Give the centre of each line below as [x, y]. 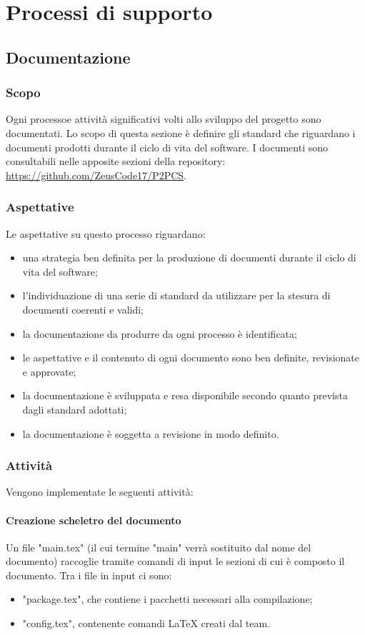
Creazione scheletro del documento [94, 520]
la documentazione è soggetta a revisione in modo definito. [151, 433]
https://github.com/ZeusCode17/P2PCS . [96, 175]
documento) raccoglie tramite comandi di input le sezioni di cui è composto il [175, 561]
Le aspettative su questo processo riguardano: [106, 233]
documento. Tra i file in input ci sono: [89, 575]
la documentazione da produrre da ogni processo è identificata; [160, 333]
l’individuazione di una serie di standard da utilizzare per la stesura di [176, 295]
